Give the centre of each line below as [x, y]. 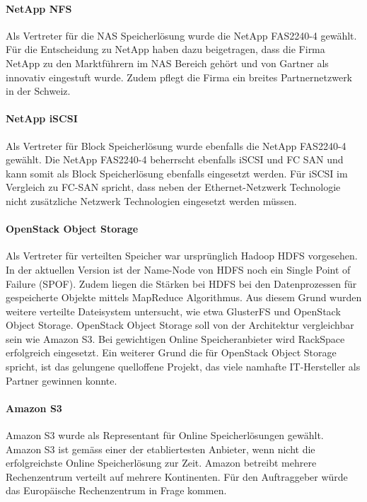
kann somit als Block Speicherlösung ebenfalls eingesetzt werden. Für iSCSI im [177, 173]
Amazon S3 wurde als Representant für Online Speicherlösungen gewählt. [165, 435]
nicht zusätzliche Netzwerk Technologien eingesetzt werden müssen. [151, 200]
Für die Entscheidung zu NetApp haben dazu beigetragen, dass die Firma [165, 49]
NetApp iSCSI [42, 118]
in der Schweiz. [38, 91]
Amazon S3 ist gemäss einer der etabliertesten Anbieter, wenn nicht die [161, 449]
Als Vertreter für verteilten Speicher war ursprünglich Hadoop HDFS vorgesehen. [182, 256]
